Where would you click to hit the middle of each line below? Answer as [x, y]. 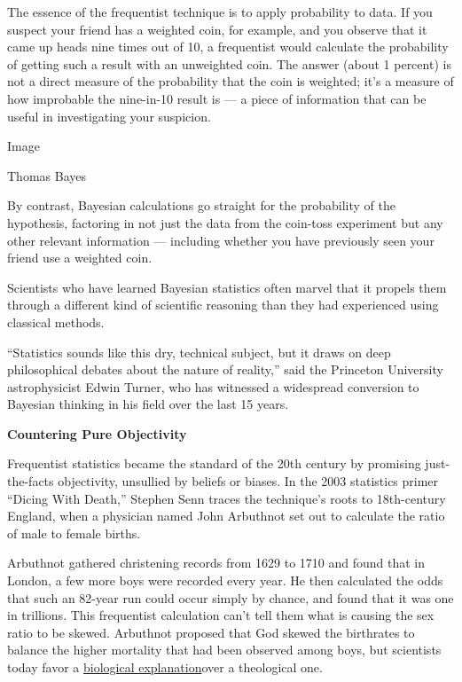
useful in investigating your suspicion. [109, 116]
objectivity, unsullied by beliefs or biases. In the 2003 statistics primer [248, 481]
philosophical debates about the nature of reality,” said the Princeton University [225, 369]
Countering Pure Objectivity [97, 433]
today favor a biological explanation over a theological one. [165, 667]
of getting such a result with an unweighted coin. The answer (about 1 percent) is [229, 63]
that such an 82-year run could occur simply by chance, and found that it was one [231, 597]
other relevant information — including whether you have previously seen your [221, 240]
